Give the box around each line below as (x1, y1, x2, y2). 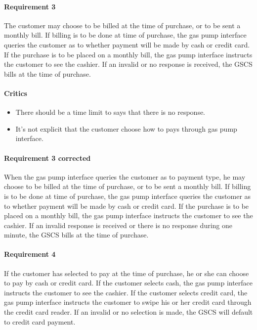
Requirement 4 (4, 249, 56, 259)
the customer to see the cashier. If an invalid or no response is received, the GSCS (4, 59, 253, 69)
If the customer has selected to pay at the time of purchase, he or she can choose (4, 268, 249, 278)
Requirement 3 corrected (4, 152, 91, 163)
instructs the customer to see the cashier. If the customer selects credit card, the (4, 287, 248, 297)
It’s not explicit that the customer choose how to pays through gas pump (15, 123, 237, 134)
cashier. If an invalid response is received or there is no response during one (4, 220, 233, 230)
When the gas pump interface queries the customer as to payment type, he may (4, 171, 246, 182)
